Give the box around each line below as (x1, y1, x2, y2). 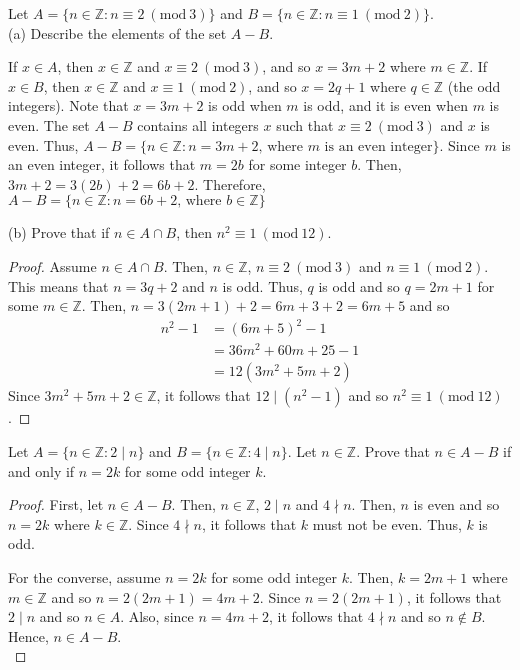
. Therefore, (194, 173, 266, 194)
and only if (8, 460, 75, 481)
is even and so (413, 494, 500, 515)
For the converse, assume (8, 566, 161, 587)
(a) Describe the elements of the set (8, 22, 227, 43)
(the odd (447, 75, 501, 96)
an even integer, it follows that (8, 154, 196, 175)
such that (276, 114, 334, 135)
